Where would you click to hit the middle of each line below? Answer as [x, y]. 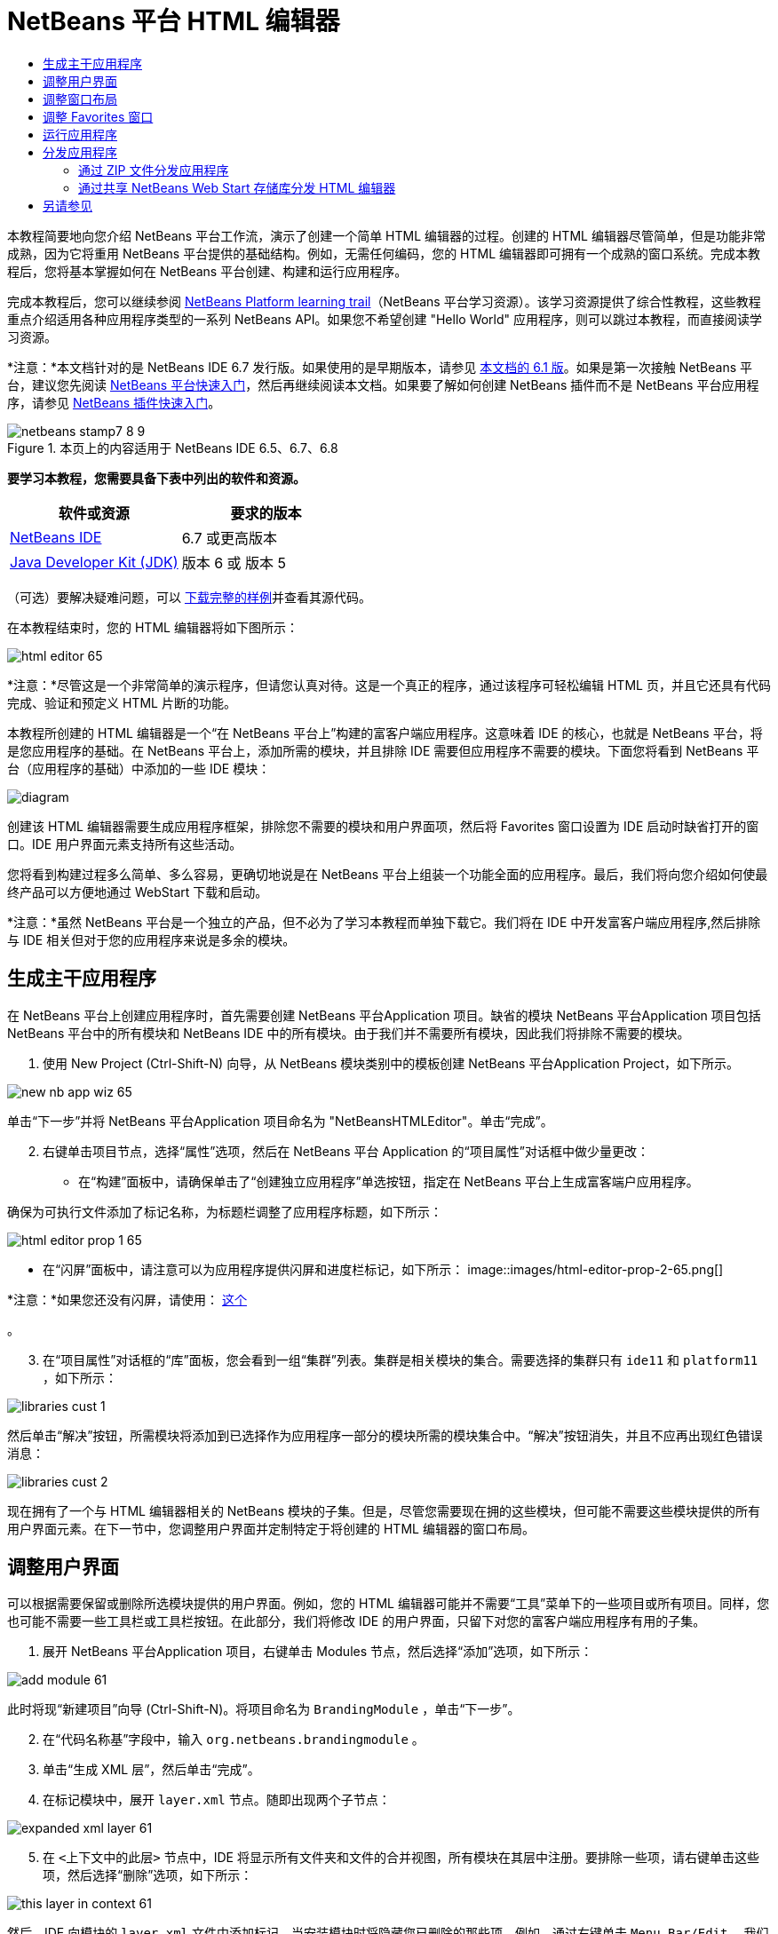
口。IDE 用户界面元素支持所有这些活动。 [125, 844]
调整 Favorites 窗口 [98, 116]
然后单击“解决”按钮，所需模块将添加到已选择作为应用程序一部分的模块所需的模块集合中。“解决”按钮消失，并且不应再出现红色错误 [385, 1435]
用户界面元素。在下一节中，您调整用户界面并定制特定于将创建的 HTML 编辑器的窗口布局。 [271, 1528]
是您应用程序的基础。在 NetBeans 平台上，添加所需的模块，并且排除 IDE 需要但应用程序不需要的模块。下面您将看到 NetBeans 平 [383, 750]
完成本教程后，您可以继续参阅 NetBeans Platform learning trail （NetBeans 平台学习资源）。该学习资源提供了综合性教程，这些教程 [384, 301]
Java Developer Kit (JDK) [94, 562]
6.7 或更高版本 [230, 538]
